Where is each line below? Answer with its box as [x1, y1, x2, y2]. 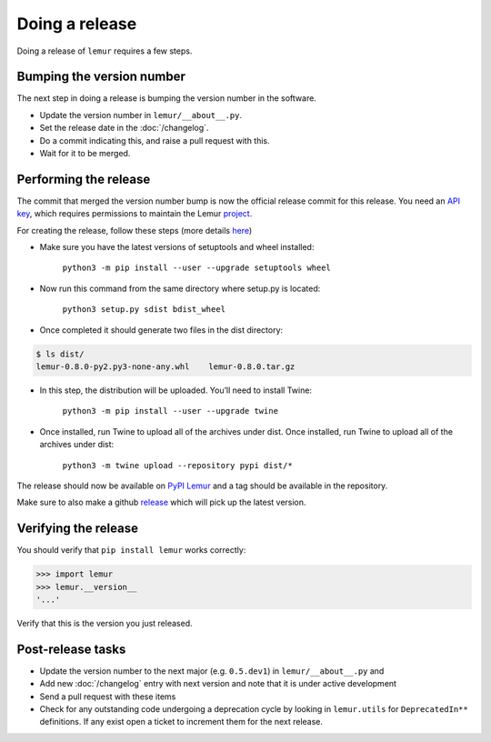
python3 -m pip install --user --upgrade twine [62, 406, 279, 416]
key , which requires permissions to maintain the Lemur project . [16, 208, 253, 219]
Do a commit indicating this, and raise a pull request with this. [39, 135, 270, 145]
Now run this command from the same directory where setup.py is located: [39, 283, 321, 294]
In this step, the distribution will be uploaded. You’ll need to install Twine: [39, 385, 313, 396]
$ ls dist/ [35, 348, 85, 359]
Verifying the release [16, 521, 138, 536]
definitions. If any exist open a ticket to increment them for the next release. [39, 717, 323, 727]
